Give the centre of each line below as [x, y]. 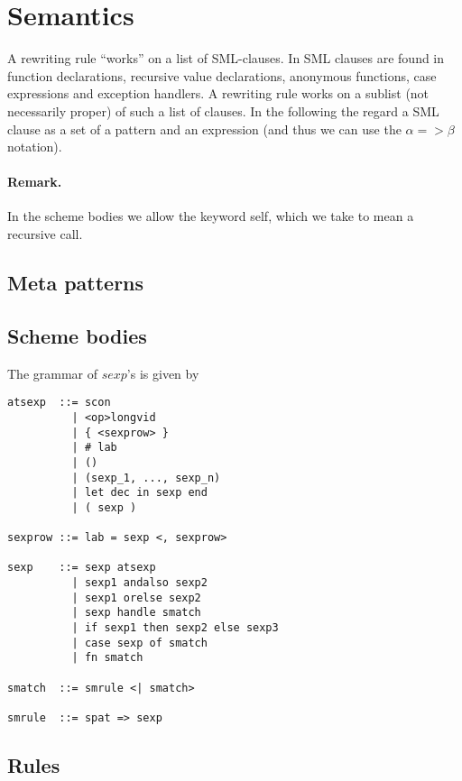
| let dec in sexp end [139, 493]
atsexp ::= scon [59, 403]
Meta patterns [76, 283]
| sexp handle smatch [136, 613]
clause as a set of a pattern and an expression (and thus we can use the [204, 129]
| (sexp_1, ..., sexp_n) [146, 478]
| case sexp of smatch [139, 643]
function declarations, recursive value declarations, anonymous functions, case [222, 75]
